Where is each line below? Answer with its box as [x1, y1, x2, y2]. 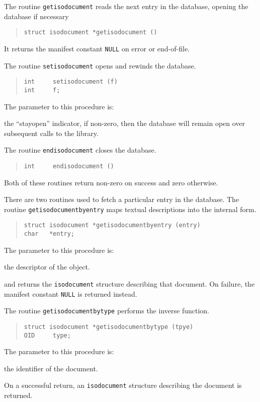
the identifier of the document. [4, 363, 98, 373]
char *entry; [24, 230, 75, 238]
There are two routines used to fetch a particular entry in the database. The [4, 194, 239, 205]
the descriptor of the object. [4, 261, 90, 272]
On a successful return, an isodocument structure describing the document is [4, 380, 242, 390]
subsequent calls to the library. [4, 127, 99, 138]
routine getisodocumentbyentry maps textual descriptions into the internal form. [4, 204, 256, 214]
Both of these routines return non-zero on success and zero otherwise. [4, 177, 218, 187]
